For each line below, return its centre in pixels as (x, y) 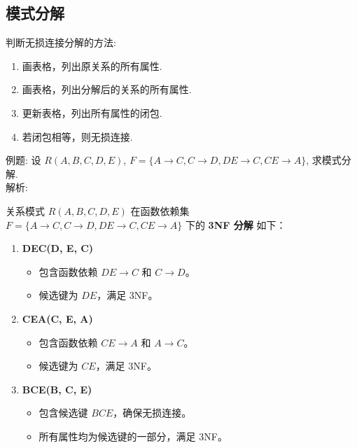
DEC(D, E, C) (58, 248)
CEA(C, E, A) (57, 318)
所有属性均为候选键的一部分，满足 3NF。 (133, 436)
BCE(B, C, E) (57, 389)
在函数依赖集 (160, 210)
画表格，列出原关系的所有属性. (92, 65)
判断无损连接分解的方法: (61, 42)
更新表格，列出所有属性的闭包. (92, 112)
